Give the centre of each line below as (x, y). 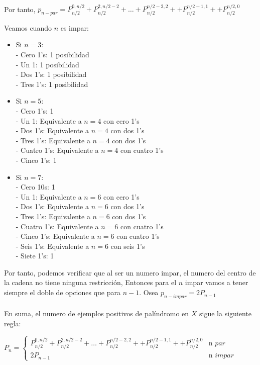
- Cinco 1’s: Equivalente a (55, 236)
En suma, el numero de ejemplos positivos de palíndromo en (97, 313)
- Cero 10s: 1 (35, 187)
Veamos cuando (28, 27)
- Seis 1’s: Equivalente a (52, 246)
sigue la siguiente (225, 313)
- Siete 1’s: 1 (35, 256)
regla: (13, 324)
